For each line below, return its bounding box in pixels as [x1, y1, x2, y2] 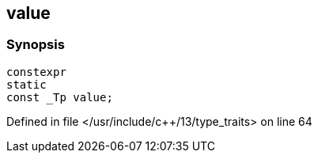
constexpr [6, 65, 66, 78]
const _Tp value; [6, 90, 113, 104]
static [6, 78, 47, 91]
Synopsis [6, 36, 65, 53]
